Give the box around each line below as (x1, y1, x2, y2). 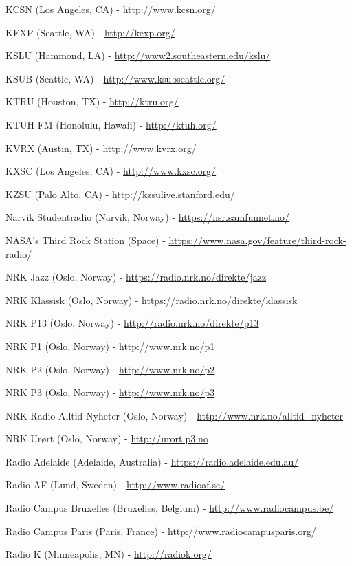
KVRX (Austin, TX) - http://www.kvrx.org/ (5, 140, 197, 155)
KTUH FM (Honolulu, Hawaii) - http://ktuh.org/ (5, 117, 217, 131)
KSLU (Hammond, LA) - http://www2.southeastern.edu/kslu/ (5, 48, 271, 63)
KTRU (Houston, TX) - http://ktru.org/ (5, 94, 179, 109)
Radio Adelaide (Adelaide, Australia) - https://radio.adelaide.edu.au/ (5, 454, 299, 468)
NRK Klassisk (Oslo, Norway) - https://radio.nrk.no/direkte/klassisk (5, 292, 298, 307)
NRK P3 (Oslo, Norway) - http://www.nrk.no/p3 (5, 385, 215, 400)
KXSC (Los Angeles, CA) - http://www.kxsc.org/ (5, 164, 217, 178)
